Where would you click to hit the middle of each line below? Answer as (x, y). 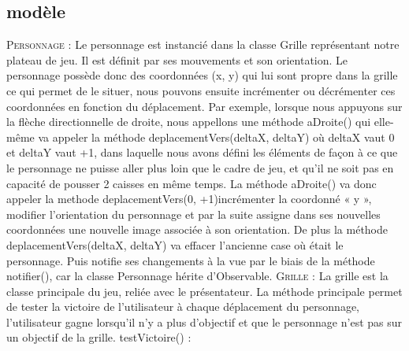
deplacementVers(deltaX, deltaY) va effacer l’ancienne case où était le (175, 244)
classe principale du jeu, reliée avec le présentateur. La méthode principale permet (204, 291)
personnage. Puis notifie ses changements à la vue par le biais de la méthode (191, 260)
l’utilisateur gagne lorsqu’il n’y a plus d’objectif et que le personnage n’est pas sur (204, 321)
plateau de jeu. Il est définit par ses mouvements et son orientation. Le (177, 59)
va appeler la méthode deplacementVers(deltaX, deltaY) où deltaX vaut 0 (216, 137)
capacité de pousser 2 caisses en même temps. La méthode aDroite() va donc (191, 183)
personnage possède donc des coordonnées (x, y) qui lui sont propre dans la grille (202, 75)
